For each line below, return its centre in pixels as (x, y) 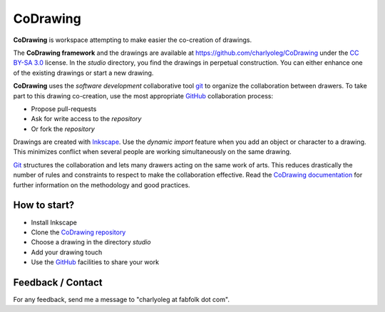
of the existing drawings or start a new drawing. (83, 73)
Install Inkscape (54, 222)
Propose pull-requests (64, 109)
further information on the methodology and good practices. (102, 184)
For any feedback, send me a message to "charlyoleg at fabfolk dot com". (121, 300)
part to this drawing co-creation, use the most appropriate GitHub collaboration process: (143, 95)
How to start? (44, 206)
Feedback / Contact (58, 282)
